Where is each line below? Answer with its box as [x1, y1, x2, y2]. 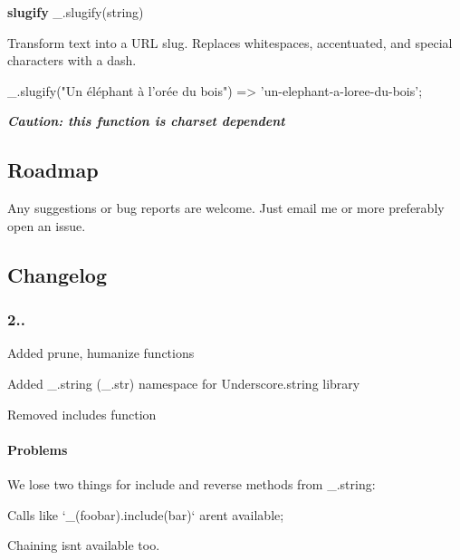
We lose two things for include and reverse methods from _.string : [7, 474, 376, 493]
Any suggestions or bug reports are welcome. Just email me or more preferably [7, 198, 445, 217]
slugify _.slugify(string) [7, 3, 144, 21]
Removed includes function [7, 404, 157, 423]
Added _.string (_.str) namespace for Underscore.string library [7, 373, 360, 392]
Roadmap [7, 156, 99, 184]
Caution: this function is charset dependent [7, 111, 285, 130]
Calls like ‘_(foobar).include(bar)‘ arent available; [7, 505, 284, 524]
